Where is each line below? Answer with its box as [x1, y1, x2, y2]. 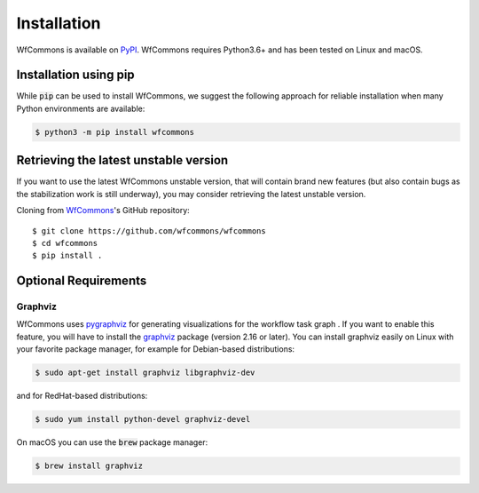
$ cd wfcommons [32, 238, 98, 248]
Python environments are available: [16, 103, 145, 114]
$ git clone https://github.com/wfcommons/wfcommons [32, 226, 266, 235]
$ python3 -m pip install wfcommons [35, 127, 195, 137]
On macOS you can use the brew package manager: [16, 437, 208, 448]
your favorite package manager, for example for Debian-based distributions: [16, 344, 295, 354]
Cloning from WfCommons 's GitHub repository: [16, 205, 190, 216]
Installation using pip [16, 68, 135, 83]
